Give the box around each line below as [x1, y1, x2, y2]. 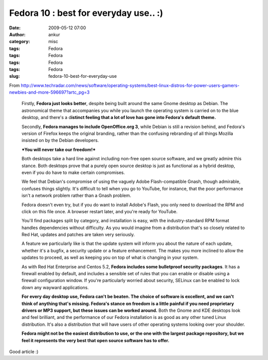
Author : [9, 31, 26, 37]
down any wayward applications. [21, 284, 89, 290]
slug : [9, 73, 20, 79]
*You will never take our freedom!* [21, 146, 96, 152]
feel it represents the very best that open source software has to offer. [21, 337, 170, 343]
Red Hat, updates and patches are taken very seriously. [21, 232, 135, 238]
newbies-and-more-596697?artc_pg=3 [9, 89, 90, 95]
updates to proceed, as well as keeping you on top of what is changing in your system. [21, 254, 199, 260]
